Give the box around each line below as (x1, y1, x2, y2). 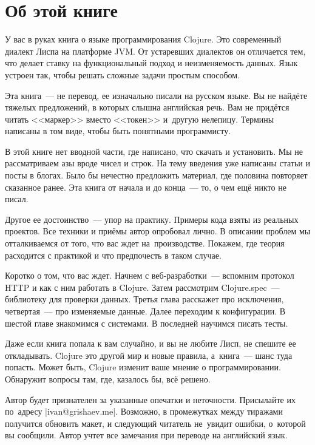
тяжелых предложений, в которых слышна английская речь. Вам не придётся (5, 101, 290, 114)
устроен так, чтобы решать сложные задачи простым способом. (5, 68, 240, 81)
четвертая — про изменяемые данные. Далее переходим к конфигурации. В (5, 305, 286, 317)
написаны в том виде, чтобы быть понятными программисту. (5, 124, 231, 137)
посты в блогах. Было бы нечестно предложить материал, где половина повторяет (5, 169, 308, 182)
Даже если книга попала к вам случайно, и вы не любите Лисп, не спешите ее (5, 337, 296, 350)
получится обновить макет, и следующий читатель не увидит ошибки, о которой (5, 416, 306, 429)
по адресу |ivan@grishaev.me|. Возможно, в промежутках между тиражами (5, 405, 283, 418)
